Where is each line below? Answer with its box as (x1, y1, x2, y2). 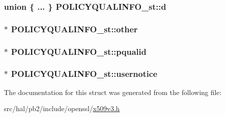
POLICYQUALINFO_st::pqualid (11, 45, 146, 57)
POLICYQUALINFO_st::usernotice (11, 68, 158, 80)
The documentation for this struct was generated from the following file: (4, 87, 222, 97)
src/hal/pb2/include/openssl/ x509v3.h (4, 103, 120, 114)
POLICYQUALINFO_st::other (11, 23, 138, 35)
